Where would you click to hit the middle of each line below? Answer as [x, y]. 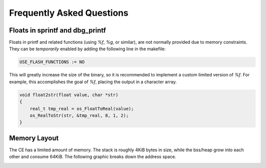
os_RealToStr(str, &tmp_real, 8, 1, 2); [79, 115]
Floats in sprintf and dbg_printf [57, 30]
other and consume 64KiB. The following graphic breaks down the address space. [93, 157]
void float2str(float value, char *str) [69, 95]
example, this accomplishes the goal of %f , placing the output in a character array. [93, 82]
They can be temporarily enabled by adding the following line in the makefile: [87, 49]
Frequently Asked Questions [69, 13]
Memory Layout [34, 138]
